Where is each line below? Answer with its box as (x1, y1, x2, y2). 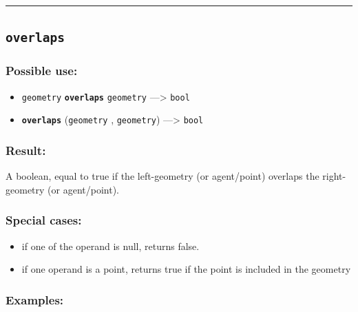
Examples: (6, 291, 64, 308)
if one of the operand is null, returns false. (21, 238, 200, 253)
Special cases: (6, 211, 82, 229)
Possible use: (6, 62, 78, 79)
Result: (6, 141, 46, 158)
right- (322, 169, 346, 183)
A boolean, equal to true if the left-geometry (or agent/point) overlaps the (6, 169, 319, 183)
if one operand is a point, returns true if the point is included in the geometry (21, 262, 351, 276)
